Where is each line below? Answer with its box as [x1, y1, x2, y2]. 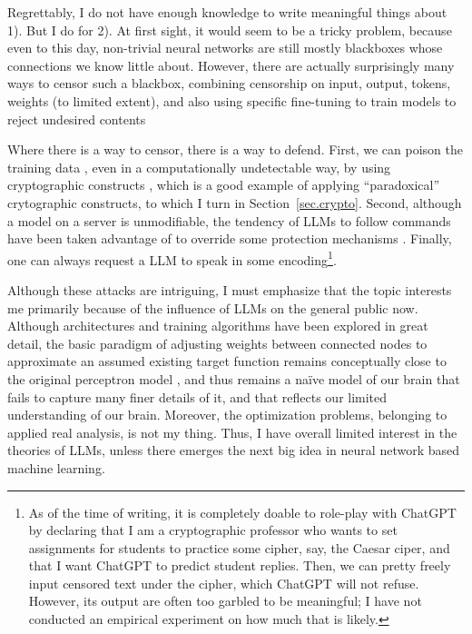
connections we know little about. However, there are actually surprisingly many [7, 55, 455, 74]
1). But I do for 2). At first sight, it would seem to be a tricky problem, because [7, 20, 452, 39]
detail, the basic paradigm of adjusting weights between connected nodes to [7, 333, 428, 352]
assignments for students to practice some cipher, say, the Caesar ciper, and [28, 538, 450, 557]
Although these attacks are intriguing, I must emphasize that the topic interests [7, 280, 452, 299]
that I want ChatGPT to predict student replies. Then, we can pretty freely [28, 556, 451, 575]
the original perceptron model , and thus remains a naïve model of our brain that [7, 369, 460, 388]
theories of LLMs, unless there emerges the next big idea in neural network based [7, 441, 460, 460]
